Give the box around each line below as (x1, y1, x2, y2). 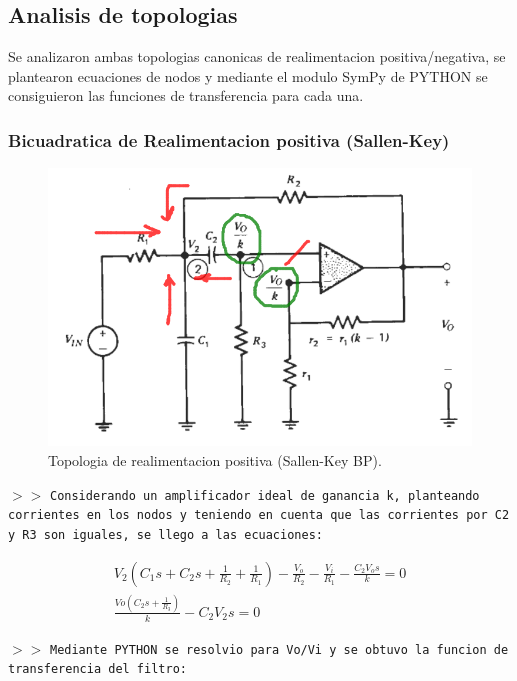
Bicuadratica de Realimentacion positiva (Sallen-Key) (8, 127, 450, 152)
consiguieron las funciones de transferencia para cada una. (8, 85, 364, 106)
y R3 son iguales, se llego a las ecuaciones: (8, 527, 323, 542)
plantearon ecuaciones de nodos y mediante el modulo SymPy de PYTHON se (8, 65, 488, 86)
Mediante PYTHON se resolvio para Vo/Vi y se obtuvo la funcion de (49, 642, 509, 657)
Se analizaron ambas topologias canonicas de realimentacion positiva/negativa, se (8, 46, 506, 67)
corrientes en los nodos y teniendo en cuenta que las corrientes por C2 (8, 508, 510, 523)
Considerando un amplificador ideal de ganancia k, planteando (49, 488, 480, 503)
